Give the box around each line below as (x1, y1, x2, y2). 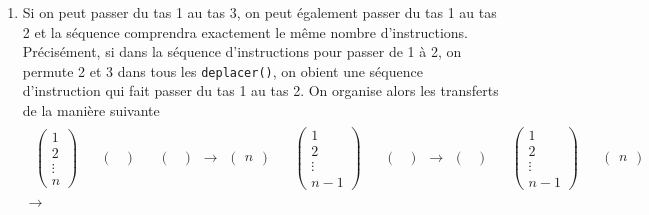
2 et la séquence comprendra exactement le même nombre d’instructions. (22, 21, 469, 42)
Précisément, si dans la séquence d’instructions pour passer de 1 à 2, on (22, 41, 462, 62)
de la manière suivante (22, 100, 160, 121)
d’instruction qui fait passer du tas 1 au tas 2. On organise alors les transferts (22, 80, 499, 101)
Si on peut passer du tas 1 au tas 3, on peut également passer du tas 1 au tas (22, 2, 497, 22)
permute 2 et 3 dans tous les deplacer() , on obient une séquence (22, 60, 423, 81)
